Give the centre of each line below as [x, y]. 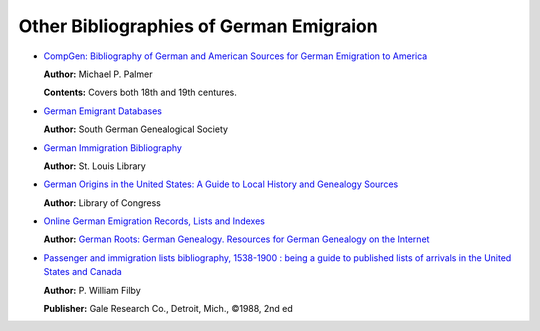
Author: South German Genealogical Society [136, 129]
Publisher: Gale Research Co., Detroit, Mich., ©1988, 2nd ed [168, 309]
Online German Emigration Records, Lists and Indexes [154, 221]
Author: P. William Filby [92, 290]
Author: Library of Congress [102, 202]
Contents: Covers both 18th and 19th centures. [140, 92]
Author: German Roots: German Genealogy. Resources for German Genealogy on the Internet [236, 239]
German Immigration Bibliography [112, 147]
